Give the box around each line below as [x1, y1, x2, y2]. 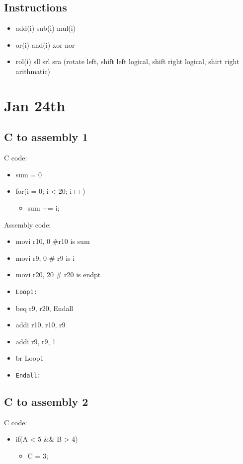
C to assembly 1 [4, 129, 88, 145]
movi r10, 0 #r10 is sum [15, 236, 90, 246]
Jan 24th [4, 95, 66, 115]
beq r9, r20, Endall [15, 303, 74, 313]
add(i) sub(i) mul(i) [15, 23, 76, 33]
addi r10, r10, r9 [15, 319, 66, 330]
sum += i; [27, 202, 60, 213]
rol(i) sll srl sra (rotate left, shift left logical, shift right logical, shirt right [15, 56, 240, 67]
